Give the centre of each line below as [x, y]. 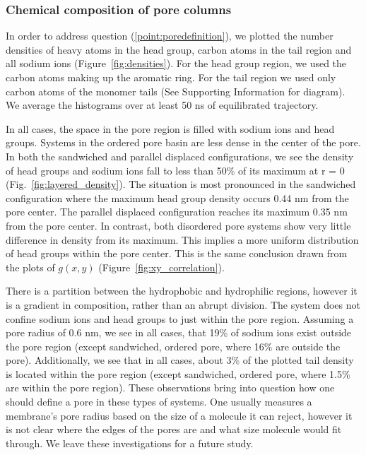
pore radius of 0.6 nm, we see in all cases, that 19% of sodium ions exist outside [179, 332]
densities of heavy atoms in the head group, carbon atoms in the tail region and [179, 49]
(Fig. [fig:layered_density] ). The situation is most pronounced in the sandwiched [181, 184]
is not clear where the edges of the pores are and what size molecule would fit [174, 429]
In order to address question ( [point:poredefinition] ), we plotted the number [170, 36]
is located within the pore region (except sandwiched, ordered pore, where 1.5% [178, 373]
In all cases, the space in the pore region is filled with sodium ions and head [170, 128]
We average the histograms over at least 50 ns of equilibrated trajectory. [162, 105]
